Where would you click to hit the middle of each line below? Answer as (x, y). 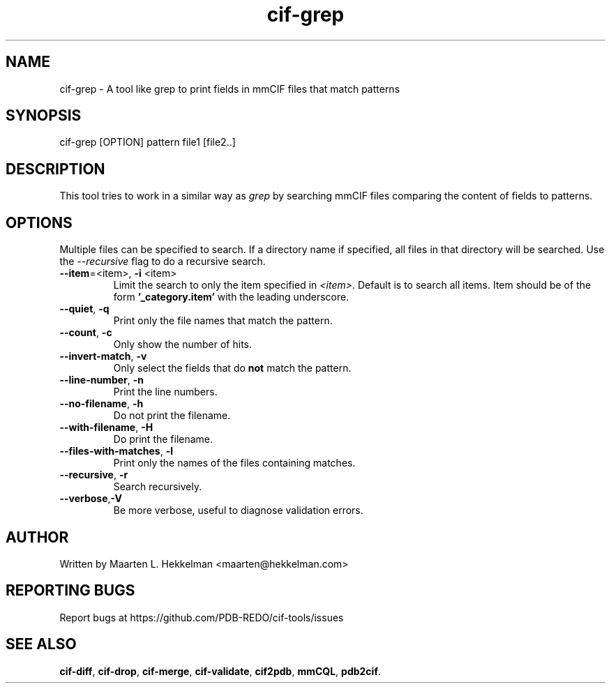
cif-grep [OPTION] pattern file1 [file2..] (148, 142)
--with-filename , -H (106, 427)
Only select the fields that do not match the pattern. (232, 368)
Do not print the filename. (172, 416)
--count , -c (86, 333)
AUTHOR (37, 537)
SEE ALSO (41, 644)
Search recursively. (158, 487)
